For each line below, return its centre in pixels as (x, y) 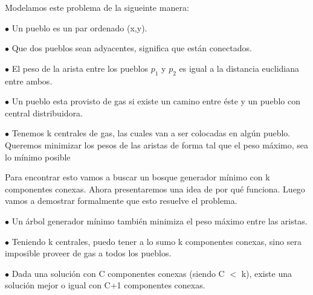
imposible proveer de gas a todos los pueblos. (88, 253)
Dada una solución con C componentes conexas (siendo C (118, 273)
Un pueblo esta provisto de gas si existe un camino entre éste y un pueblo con (156, 101)
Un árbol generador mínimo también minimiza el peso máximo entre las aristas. (160, 220)
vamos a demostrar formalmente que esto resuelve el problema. (121, 201)
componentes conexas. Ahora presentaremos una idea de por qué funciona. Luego (155, 189)
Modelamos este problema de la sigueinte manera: (97, 7)
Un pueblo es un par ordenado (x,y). (79, 27)
